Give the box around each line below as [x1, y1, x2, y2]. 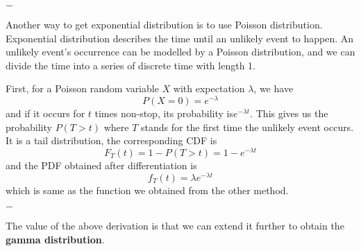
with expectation [173, 81, 245, 96]
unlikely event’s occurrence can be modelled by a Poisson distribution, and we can [6, 44, 355, 59]
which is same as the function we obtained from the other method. [6, 182, 289, 197]
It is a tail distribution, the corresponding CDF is [6, 133, 217, 148]
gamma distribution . [6, 232, 105, 246]
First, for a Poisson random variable [6, 81, 159, 96]
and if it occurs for [6, 106, 85, 121]
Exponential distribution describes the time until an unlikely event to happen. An [6, 31, 354, 45]
